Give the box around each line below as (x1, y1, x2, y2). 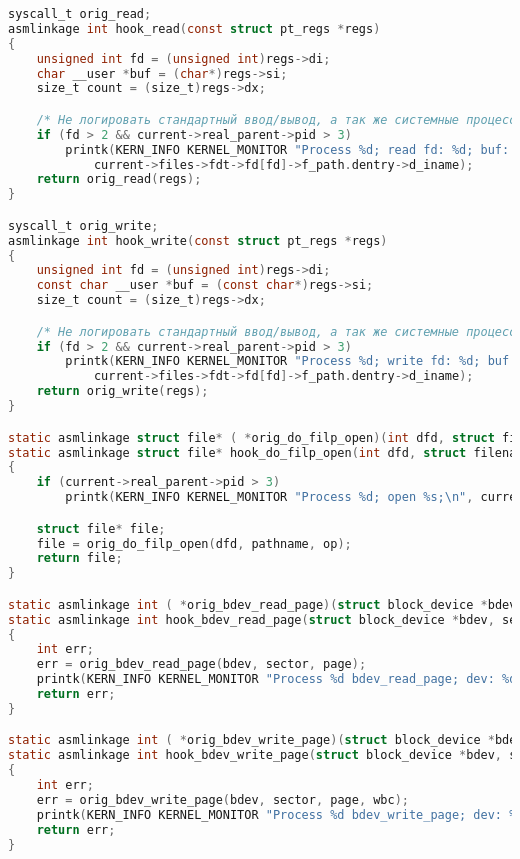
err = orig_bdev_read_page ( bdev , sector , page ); (36, 657, 367, 672)
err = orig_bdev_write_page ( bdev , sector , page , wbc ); (36, 792, 410, 807)
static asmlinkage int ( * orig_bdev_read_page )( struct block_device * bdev (8, 597, 517, 612)
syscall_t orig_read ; (8, 7, 152, 21)
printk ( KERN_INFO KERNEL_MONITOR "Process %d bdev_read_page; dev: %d (36, 672, 517, 687)
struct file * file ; (36, 521, 166, 536)
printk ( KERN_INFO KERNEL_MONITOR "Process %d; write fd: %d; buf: (65, 354, 517, 369)
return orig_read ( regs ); (36, 172, 202, 187)
